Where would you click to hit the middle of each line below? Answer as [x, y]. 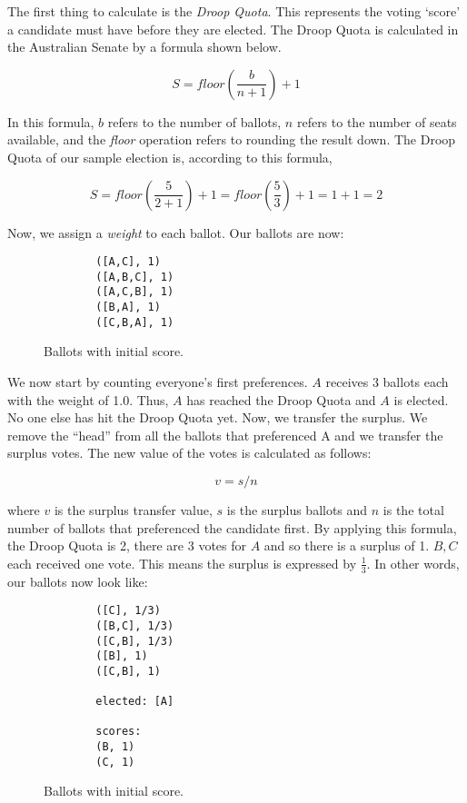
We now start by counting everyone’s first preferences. [158, 382]
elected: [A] [135, 702]
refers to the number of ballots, [194, 121]
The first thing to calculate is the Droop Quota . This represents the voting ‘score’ [234, 11]
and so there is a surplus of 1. [347, 545]
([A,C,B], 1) [135, 292]
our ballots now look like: [78, 581]
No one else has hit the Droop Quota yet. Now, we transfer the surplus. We [218, 417]
